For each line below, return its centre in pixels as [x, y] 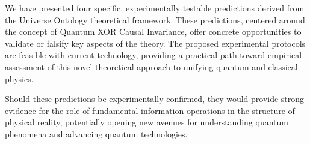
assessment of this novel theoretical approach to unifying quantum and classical [151, 66]
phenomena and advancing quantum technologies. [96, 133]
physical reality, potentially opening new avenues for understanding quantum [147, 122]
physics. [19, 78]
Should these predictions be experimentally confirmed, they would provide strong [155, 99]
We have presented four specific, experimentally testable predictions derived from [155, 8]
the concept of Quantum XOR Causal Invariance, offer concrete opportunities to [153, 31]
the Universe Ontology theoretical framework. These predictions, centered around [155, 19]
